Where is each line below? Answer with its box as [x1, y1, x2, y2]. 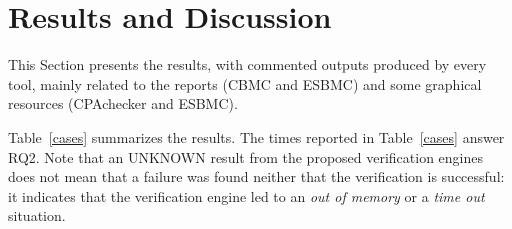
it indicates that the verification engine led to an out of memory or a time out [8, 185, 485, 206]
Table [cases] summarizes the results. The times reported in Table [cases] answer [8, 126, 505, 147]
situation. [8, 205, 66, 226]
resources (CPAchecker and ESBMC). [8, 93, 238, 114]
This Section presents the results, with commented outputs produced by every [8, 54, 487, 75]
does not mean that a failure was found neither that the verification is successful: [8, 166, 505, 187]
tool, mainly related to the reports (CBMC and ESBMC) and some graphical [8, 73, 482, 94]
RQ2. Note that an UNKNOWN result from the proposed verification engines [8, 146, 484, 167]
